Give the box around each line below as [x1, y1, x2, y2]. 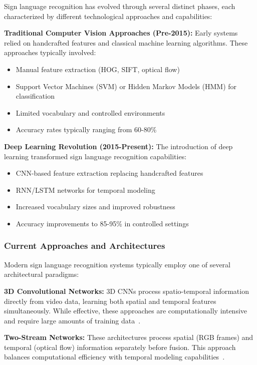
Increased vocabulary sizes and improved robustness [16, 201, 175, 212]
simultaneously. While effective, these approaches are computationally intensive [4, 305, 247, 316]
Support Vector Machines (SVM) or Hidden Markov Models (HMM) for [16, 81, 237, 91]
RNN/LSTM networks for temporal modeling [16, 184, 155, 195]
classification [16, 91, 55, 101]
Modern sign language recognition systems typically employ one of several [4, 259, 230, 269]
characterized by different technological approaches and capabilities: [4, 11, 212, 21]
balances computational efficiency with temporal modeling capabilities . [4, 351, 225, 362]
